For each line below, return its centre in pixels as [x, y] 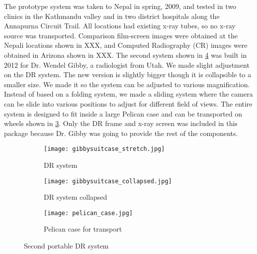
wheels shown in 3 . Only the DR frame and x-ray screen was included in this [121, 123]
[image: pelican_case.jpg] [88, 213]
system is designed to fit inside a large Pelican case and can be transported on [123, 113]
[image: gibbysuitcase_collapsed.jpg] [108, 181]
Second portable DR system [66, 246]
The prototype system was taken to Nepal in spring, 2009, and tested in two [120, 6]
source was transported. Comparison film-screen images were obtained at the [121, 35]
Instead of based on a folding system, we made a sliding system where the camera [128, 94]
